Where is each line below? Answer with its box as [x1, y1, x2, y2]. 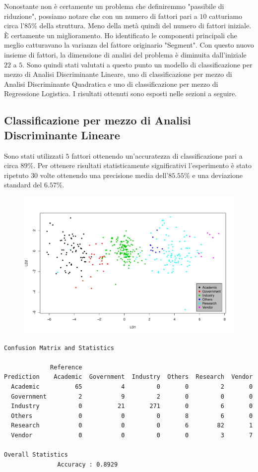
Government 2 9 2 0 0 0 [11, 393, 253, 400]
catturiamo [209, 10, 243, 21]
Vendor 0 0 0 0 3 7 [11, 432, 253, 439]
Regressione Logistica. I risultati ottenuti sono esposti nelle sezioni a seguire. [4, 88, 237, 99]
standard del [4, 179, 42, 190]
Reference [50, 363, 82, 371]
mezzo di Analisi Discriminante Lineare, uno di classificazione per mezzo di [4, 69, 232, 79]
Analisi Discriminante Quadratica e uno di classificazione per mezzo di [4, 78, 218, 89]
